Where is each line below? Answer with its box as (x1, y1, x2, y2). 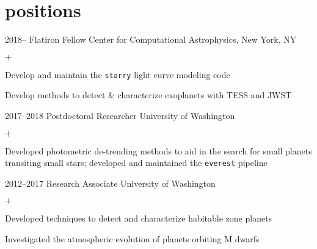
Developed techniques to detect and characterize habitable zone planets (5, 212, 272, 225)
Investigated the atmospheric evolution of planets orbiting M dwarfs (5, 233, 260, 245)
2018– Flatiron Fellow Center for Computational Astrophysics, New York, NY (5, 33, 297, 46)
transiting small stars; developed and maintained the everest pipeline (5, 156, 268, 169)
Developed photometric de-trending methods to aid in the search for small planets (5, 144, 312, 157)
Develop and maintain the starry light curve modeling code (5, 68, 230, 81)
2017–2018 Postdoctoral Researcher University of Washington (5, 109, 235, 121)
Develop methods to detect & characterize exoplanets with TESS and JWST (5, 88, 292, 101)
